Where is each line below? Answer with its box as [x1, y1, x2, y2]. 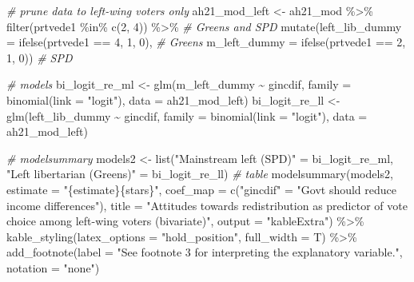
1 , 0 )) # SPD [6, 49, 73, 66]
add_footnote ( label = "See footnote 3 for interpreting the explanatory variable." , [6, 244, 403, 260]
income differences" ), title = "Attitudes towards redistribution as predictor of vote [6, 197, 408, 213]
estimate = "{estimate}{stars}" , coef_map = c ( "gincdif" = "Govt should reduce [6, 181, 397, 197]
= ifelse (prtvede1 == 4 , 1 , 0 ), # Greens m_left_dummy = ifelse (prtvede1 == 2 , [6, 34, 406, 50]
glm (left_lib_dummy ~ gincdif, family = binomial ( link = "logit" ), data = [6, 107, 368, 124]
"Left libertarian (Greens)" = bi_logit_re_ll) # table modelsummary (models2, [6, 165, 393, 182]
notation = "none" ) [6, 259, 100, 276]
